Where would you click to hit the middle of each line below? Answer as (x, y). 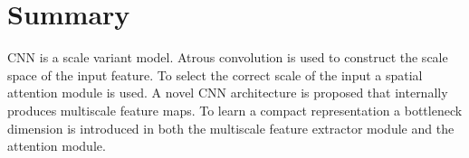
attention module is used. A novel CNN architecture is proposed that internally (228, 93)
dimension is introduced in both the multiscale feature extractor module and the (231, 128)
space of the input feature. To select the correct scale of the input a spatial (215, 74)
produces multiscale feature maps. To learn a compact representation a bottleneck (235, 110)
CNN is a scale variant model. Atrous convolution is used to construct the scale (228, 57)
